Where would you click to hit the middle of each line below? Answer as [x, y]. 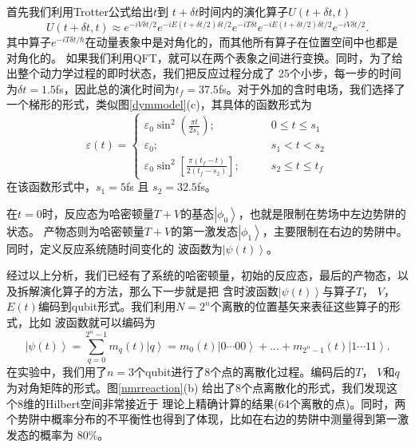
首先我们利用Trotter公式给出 [80, 11]
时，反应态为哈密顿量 [98, 213]
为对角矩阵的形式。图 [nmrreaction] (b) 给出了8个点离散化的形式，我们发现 [197, 387]
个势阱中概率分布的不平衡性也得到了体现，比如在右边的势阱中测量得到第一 [202, 419]
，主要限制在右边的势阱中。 [335, 230]
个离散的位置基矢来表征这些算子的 [300, 306]
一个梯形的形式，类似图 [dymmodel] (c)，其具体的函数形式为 [159, 104]
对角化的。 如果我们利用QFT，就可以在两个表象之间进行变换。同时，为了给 [205, 57]
